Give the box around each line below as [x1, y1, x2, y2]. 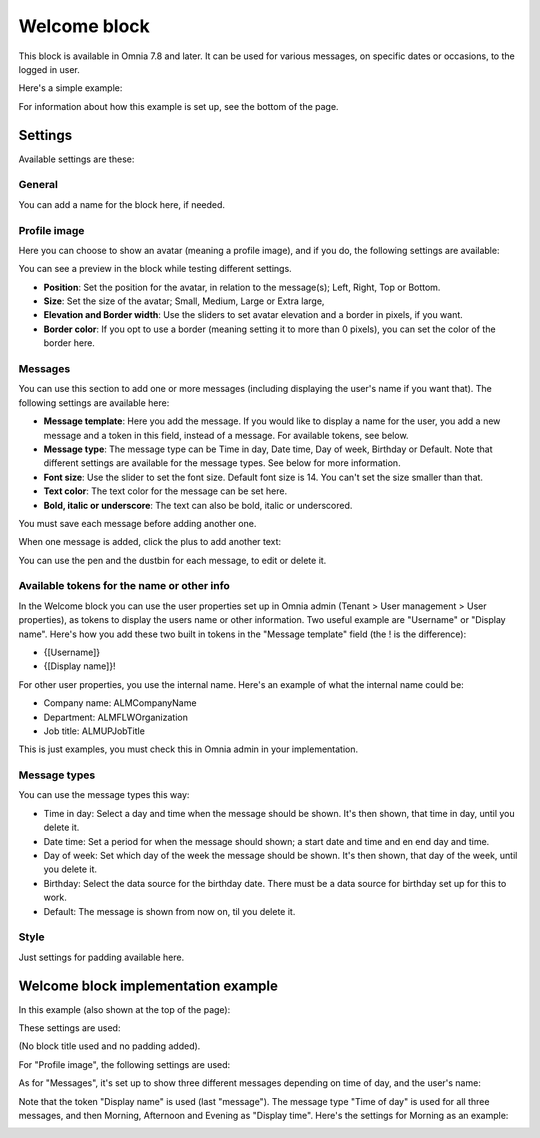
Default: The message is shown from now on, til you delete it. [43, 905, 296, 917]
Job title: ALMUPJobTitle [43, 725, 145, 737]
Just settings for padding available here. [18, 951, 185, 963]
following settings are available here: [18, 396, 170, 409]
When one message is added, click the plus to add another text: [18, 536, 282, 548]
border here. [43, 337, 95, 349]
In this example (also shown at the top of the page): [18, 1003, 231, 1015]
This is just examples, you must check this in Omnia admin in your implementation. [18, 743, 359, 755]
